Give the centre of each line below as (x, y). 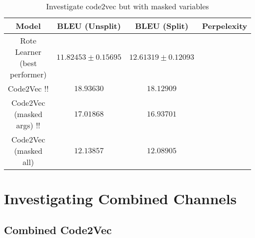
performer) (28, 74)
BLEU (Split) (162, 26)
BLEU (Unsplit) (89, 26)
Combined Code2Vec (58, 229)
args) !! (28, 125)
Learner (28, 52)
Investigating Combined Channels (120, 199)
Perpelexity (225, 26)
